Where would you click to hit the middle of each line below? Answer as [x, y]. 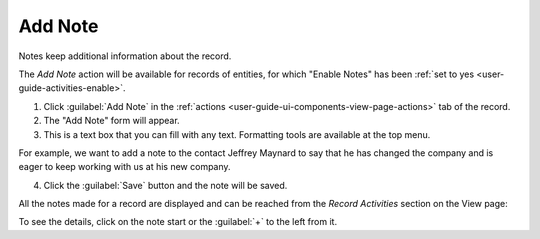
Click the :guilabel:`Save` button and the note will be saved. [165, 185]
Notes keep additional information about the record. [125, 56]
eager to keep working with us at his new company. [124, 167]
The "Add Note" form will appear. [111, 121]
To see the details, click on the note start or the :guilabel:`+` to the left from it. [178, 222]
